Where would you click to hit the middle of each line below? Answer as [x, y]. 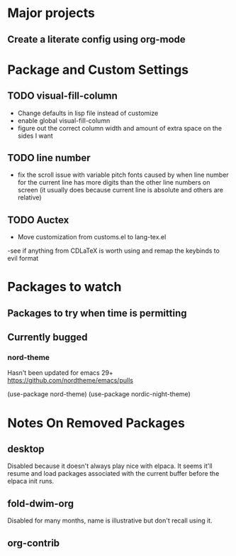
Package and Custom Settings [98, 70]
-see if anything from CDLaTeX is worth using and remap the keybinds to [113, 251]
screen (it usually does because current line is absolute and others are [120, 190]
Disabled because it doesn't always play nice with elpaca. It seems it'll [110, 466]
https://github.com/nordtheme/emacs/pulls [70, 381]
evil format [23, 258]
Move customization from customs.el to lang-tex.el [92, 237]
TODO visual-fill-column [63, 96]
